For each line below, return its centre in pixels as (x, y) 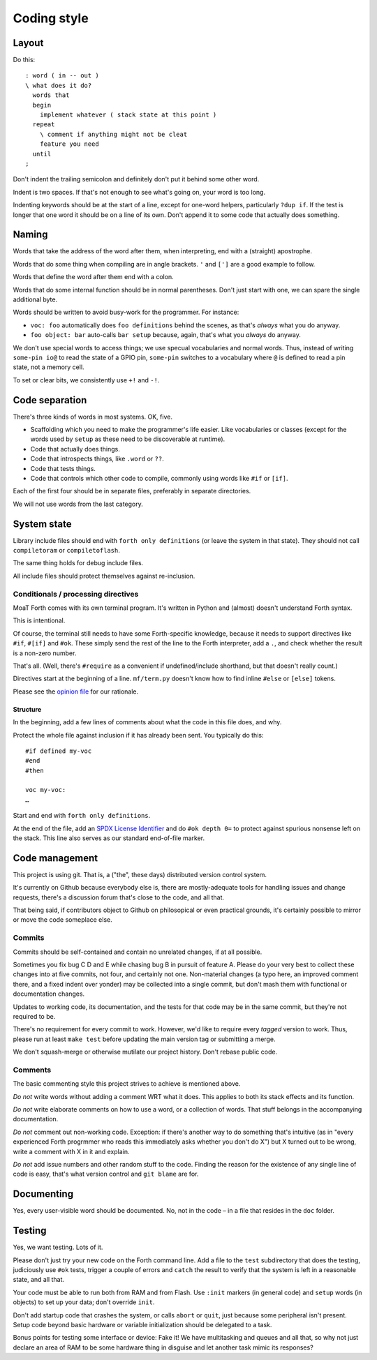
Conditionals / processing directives (76, 594)
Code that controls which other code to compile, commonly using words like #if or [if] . (159, 478)
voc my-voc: (46, 790)
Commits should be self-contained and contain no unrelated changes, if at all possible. (138, 952)
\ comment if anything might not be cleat (113, 134)
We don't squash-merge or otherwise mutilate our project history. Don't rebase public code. (145, 1052)
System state (43, 524)
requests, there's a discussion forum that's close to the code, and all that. (119, 897)
